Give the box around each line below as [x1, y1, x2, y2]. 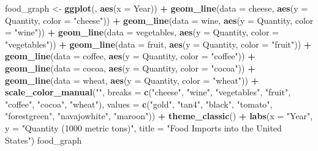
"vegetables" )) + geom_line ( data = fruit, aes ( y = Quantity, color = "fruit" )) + [5, 37, 312, 50]
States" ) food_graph [5, 133, 82, 146]
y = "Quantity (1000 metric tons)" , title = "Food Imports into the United [5, 121, 282, 134]
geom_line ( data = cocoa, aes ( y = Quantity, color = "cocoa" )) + [5, 61, 256, 74]
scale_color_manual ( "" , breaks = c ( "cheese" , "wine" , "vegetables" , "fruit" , [5, 86, 291, 98]
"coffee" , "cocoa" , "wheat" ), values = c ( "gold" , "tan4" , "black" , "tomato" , [5, 97, 273, 110]
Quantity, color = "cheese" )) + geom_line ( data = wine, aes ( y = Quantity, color [5, 13, 314, 26]
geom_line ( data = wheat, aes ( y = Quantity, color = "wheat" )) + [5, 73, 259, 86]
